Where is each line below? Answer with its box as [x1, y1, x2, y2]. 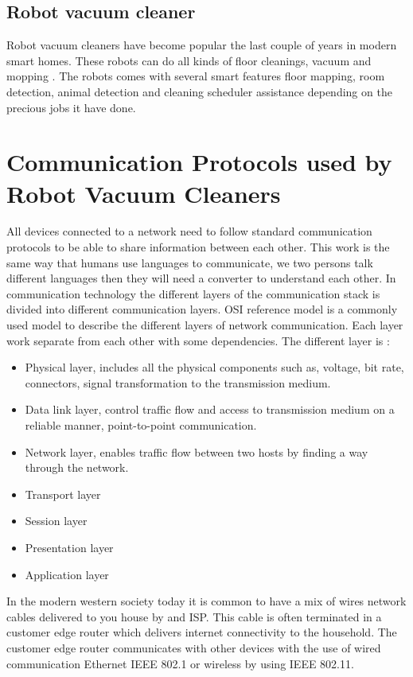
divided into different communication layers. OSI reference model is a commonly [6, 301, 398, 317]
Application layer [25, 566, 109, 582]
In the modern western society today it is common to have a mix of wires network [6, 593, 407, 609]
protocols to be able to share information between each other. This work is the [6, 239, 390, 255]
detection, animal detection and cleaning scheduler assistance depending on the [6, 83, 392, 99]
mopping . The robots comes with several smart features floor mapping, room [6, 68, 385, 84]
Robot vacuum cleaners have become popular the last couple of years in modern [6, 37, 397, 53]
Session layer [25, 512, 88, 529]
